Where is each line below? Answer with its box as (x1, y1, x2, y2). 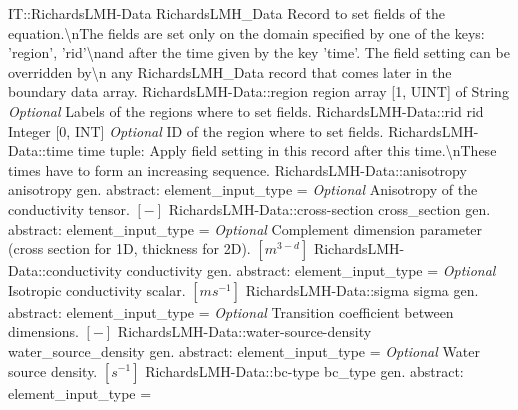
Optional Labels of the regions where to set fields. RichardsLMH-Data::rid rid (8, 100, 484, 121)
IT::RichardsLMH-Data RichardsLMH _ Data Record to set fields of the (8, 3, 445, 23)
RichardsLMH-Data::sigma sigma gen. (245, 279, 479, 300)
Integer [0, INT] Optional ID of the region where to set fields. (8, 120, 384, 141)
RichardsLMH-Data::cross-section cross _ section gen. (168, 198, 491, 219)
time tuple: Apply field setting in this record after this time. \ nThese (77, 140, 497, 161)
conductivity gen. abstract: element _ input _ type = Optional (126, 260, 496, 281)
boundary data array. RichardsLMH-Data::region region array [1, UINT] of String (8, 81, 509, 102)
